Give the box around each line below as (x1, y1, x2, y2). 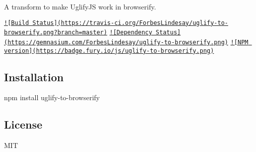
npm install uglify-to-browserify (4, 92, 100, 103)
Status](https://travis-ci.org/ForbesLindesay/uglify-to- (32, 19, 229, 26)
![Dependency (109, 29, 153, 36)
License (4, 117, 43, 132)
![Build (4, 19, 29, 26)
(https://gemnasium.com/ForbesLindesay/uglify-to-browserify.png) (4, 38, 229, 46)
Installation (4, 69, 64, 84)
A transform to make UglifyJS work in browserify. (4, 1, 156, 11)
